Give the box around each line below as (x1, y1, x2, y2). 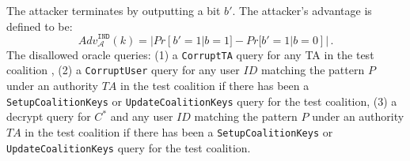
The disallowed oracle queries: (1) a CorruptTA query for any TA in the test (6, 46, 374, 62)
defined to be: (6, 17, 73, 34)
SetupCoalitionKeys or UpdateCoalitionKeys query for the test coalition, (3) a (6, 92, 397, 109)
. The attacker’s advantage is (232, 2, 372, 18)
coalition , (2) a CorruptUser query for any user (6, 62, 240, 78)
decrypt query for (6, 108, 91, 125)
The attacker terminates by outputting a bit (6, 2, 221, 18)
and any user (110, 108, 173, 125)
